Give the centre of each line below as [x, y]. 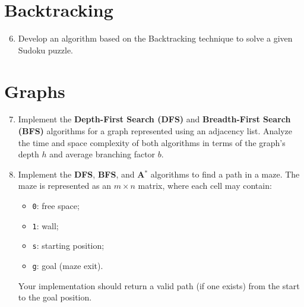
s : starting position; [68, 246]
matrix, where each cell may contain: [205, 186]
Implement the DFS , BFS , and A [81, 174]
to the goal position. [55, 297]
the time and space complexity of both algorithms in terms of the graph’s [152, 142]
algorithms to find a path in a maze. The [225, 174]
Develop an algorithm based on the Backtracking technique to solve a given [155, 38]
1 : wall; [45, 225]
